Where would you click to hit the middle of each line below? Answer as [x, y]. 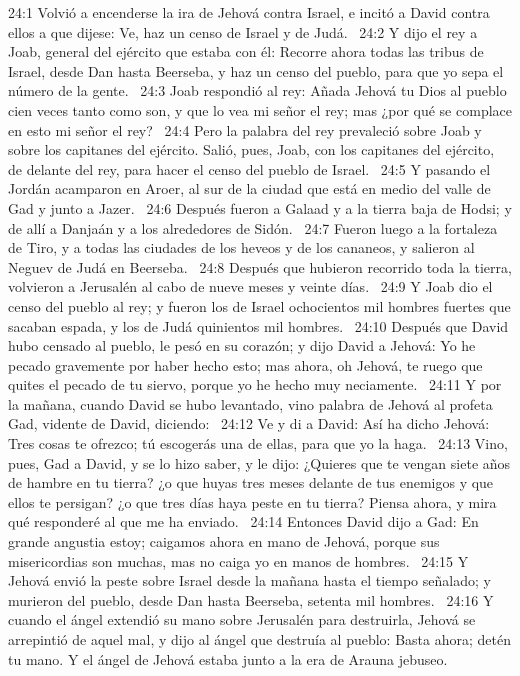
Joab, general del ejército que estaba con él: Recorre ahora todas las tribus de [246, 51]
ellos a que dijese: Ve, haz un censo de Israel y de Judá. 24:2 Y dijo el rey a [243, 31]
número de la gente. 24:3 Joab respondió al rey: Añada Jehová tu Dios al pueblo [257, 90]
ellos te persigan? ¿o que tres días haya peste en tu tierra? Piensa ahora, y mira [252, 501]
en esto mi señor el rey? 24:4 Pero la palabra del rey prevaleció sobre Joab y [245, 129]
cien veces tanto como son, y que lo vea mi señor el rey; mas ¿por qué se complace [260, 109]
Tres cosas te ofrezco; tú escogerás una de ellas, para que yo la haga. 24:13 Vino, [258, 443]
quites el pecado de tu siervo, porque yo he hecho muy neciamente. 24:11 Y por [255, 384]
